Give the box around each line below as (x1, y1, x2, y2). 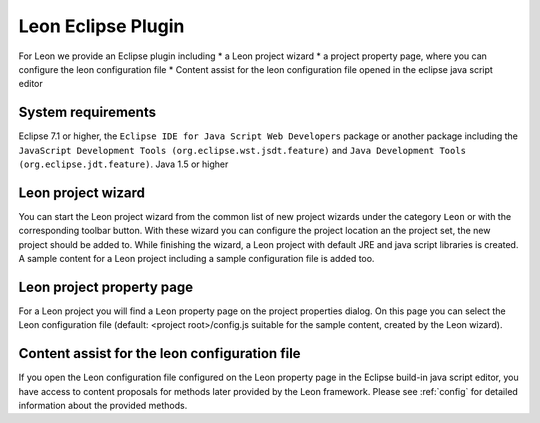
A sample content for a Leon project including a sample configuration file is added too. (18, 253, 375, 265)
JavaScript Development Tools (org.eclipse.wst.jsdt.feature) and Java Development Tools (18, 144, 467, 156)
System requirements (18, 104, 157, 121)
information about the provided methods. (18, 400, 188, 412)
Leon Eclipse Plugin (18, 15, 185, 37)
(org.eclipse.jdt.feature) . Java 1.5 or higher (18, 158, 229, 170)
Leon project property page (18, 278, 194, 295)
